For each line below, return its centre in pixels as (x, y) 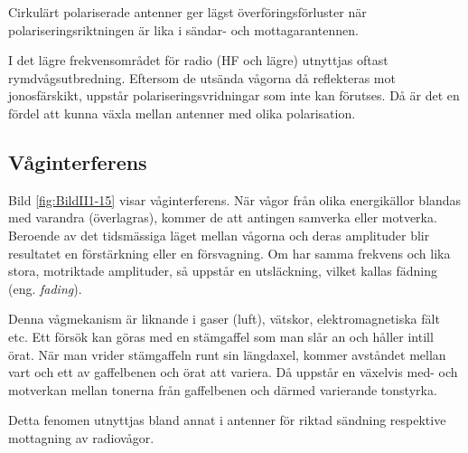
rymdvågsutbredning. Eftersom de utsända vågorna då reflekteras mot (202, 77)
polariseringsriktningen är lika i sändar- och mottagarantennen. (183, 29)
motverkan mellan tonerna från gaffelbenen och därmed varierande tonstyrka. (223, 389)
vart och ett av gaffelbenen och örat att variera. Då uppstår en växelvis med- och (233, 372)
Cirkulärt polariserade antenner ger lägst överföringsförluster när (187, 12)
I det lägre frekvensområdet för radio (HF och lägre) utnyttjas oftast (198, 60)
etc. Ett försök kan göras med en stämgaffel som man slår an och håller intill (221, 336)
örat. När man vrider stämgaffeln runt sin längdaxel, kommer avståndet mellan (227, 354)
